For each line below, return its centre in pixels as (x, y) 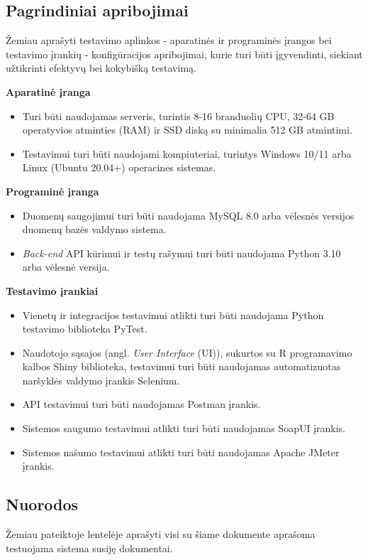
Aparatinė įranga (48, 91)
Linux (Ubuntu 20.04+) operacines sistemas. (119, 167)
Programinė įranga (52, 191)
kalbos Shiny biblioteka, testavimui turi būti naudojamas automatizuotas (182, 366)
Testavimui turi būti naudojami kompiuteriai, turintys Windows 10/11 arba (187, 153)
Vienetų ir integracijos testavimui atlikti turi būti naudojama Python (173, 314)
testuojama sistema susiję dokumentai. (89, 548)
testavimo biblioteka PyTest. (85, 329)
